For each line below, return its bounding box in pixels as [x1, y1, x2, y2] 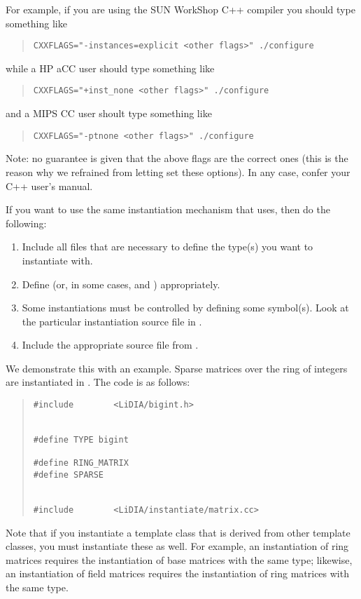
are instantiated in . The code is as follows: [6, 375, 190, 389]
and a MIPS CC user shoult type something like [6, 106, 212, 121]
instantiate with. [22, 253, 93, 267]
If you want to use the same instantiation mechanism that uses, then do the [6, 202, 330, 217]
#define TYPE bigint [33, 435, 129, 445]
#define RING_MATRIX [33, 458, 129, 469]
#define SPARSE [33, 470, 104, 480]
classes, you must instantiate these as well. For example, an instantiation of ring [6, 539, 349, 553]
